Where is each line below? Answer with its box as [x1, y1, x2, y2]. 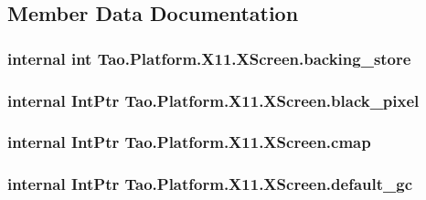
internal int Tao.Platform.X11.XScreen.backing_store [7, 47, 411, 69]
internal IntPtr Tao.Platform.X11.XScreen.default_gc [7, 173, 412, 195]
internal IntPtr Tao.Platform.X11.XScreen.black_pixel [7, 89, 420, 111]
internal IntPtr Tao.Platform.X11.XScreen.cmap [7, 131, 371, 153]
